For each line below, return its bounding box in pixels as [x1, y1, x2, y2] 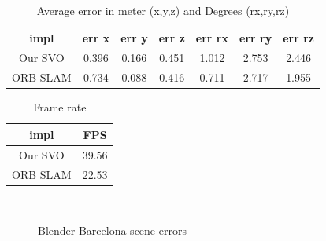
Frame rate [33, 99, 87, 115]
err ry [239, 29, 272, 46]
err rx [195, 29, 229, 46]
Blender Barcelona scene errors [38, 222, 187, 239]
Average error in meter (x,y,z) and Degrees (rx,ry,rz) [36, 2, 290, 18]
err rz [283, 29, 314, 46]
